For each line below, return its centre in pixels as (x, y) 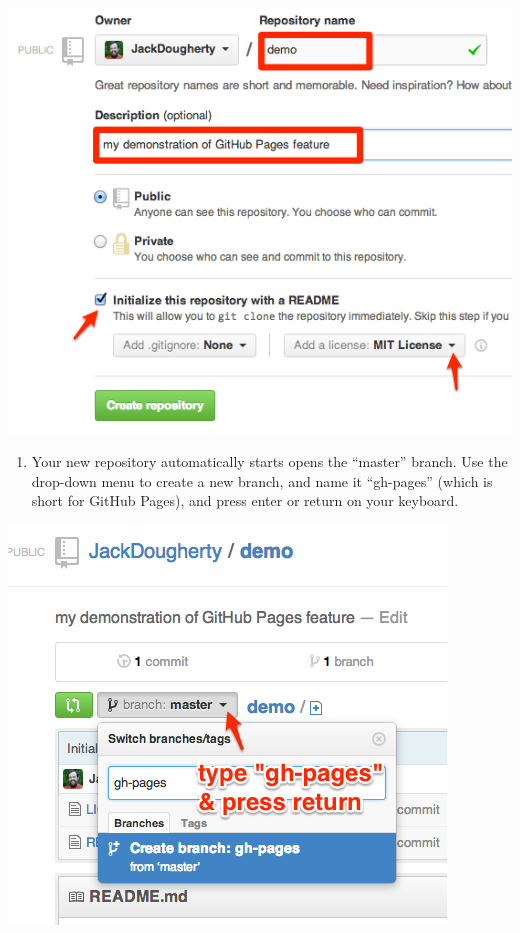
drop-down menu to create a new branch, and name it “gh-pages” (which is (262, 480)
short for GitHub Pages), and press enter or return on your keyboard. (245, 500)
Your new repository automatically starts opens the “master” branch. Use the (269, 461)
